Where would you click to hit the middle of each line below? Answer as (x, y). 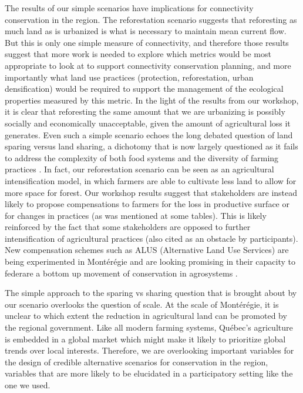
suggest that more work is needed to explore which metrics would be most (138, 54)
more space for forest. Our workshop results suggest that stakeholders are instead (151, 192)
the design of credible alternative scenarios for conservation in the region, (137, 362)
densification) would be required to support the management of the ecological (144, 89)
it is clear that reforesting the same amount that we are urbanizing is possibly (145, 111)
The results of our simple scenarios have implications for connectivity (129, 8)
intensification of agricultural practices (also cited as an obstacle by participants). (151, 238)
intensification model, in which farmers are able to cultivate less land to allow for (151, 180)
